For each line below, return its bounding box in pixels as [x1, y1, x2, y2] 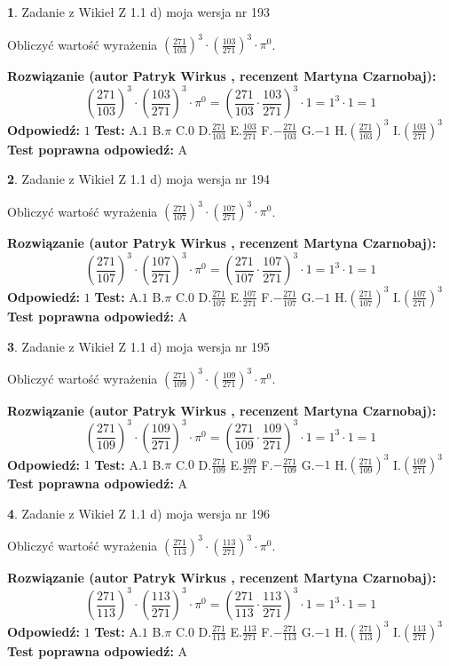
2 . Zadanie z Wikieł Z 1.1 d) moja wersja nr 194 [7, 170, 271, 188]
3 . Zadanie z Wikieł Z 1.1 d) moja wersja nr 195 [7, 337, 271, 355]
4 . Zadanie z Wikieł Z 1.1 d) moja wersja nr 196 [7, 503, 271, 522]
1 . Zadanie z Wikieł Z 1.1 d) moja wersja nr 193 [7, 3, 271, 20]
